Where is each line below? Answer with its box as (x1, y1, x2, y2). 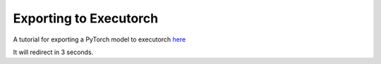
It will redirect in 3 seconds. (13, 48, 94, 56)
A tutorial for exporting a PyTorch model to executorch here (13, 35, 186, 44)
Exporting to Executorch (13, 11, 159, 26)
